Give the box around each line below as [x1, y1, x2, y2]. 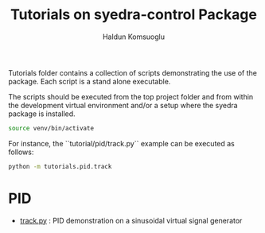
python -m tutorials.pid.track [8, 162, 112, 170]
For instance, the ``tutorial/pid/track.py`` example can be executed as [8, 138, 235, 148]
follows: [8, 147, 34, 157]
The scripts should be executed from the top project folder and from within [8, 91, 254, 101]
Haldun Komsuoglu [102, 32, 166, 41]
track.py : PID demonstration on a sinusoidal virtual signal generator [19, 216, 243, 225]
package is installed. [8, 109, 76, 118]
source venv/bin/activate [8, 124, 94, 132]
